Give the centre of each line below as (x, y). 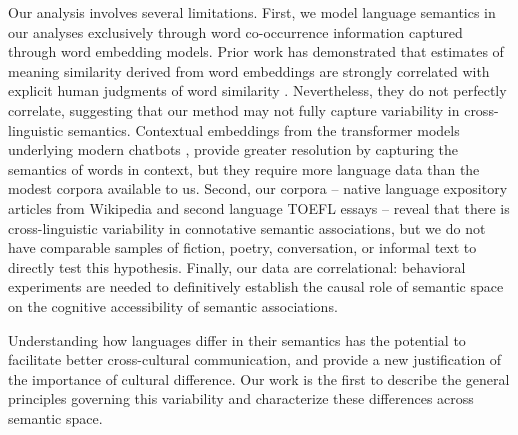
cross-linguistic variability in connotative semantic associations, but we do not (247, 227)
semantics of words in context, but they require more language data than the (244, 168)
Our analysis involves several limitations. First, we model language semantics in (252, 12)
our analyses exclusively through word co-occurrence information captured (235, 31)
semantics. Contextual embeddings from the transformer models (263, 129)
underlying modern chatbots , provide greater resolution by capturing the (233, 149)
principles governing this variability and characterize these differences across (241, 398)
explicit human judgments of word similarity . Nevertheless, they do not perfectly (257, 90)
